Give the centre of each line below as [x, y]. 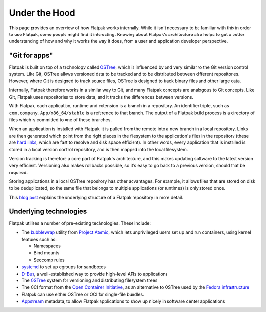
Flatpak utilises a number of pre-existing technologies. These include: [80, 223]
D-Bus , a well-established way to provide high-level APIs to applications [95, 274]
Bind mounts [47, 253]
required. [18, 172]
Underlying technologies [48, 211]
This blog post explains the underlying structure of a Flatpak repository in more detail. [96, 197]
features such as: [39, 239]
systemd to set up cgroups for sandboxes [64, 267]
